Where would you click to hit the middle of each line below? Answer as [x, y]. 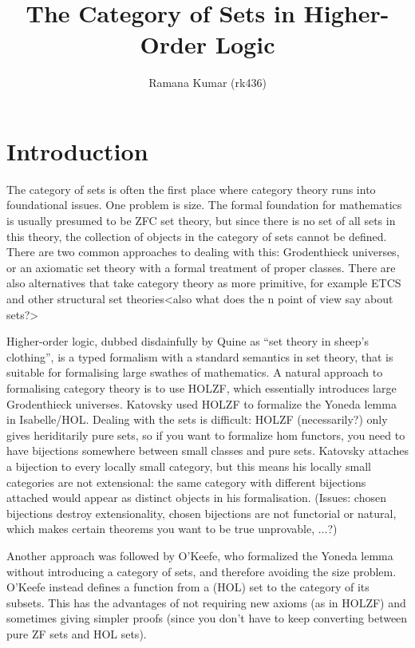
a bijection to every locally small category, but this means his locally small [189, 466]
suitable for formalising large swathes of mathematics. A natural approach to [195, 372]
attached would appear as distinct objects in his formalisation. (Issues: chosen [196, 498]
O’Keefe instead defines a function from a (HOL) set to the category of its [188, 587]
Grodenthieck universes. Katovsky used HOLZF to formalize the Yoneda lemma [202, 403]
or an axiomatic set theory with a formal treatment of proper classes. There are [201, 267]
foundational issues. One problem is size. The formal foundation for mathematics [204, 205]
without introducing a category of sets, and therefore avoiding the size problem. [202, 571]
